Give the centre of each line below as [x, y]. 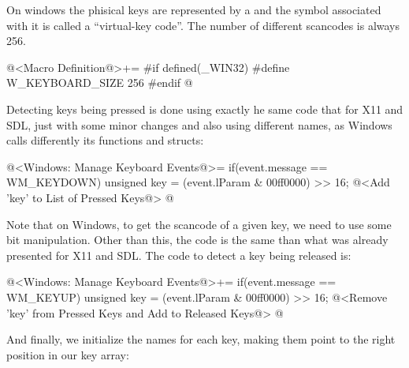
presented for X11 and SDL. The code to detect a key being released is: [179, 255]
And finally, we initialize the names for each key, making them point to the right [201, 339]
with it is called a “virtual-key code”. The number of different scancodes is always [203, 25]
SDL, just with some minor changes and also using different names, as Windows [199, 124]
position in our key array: [68, 354]
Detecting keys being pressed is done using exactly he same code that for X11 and [205, 109]
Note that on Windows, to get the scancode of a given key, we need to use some [199, 224]
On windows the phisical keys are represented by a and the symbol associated [194, 9]
